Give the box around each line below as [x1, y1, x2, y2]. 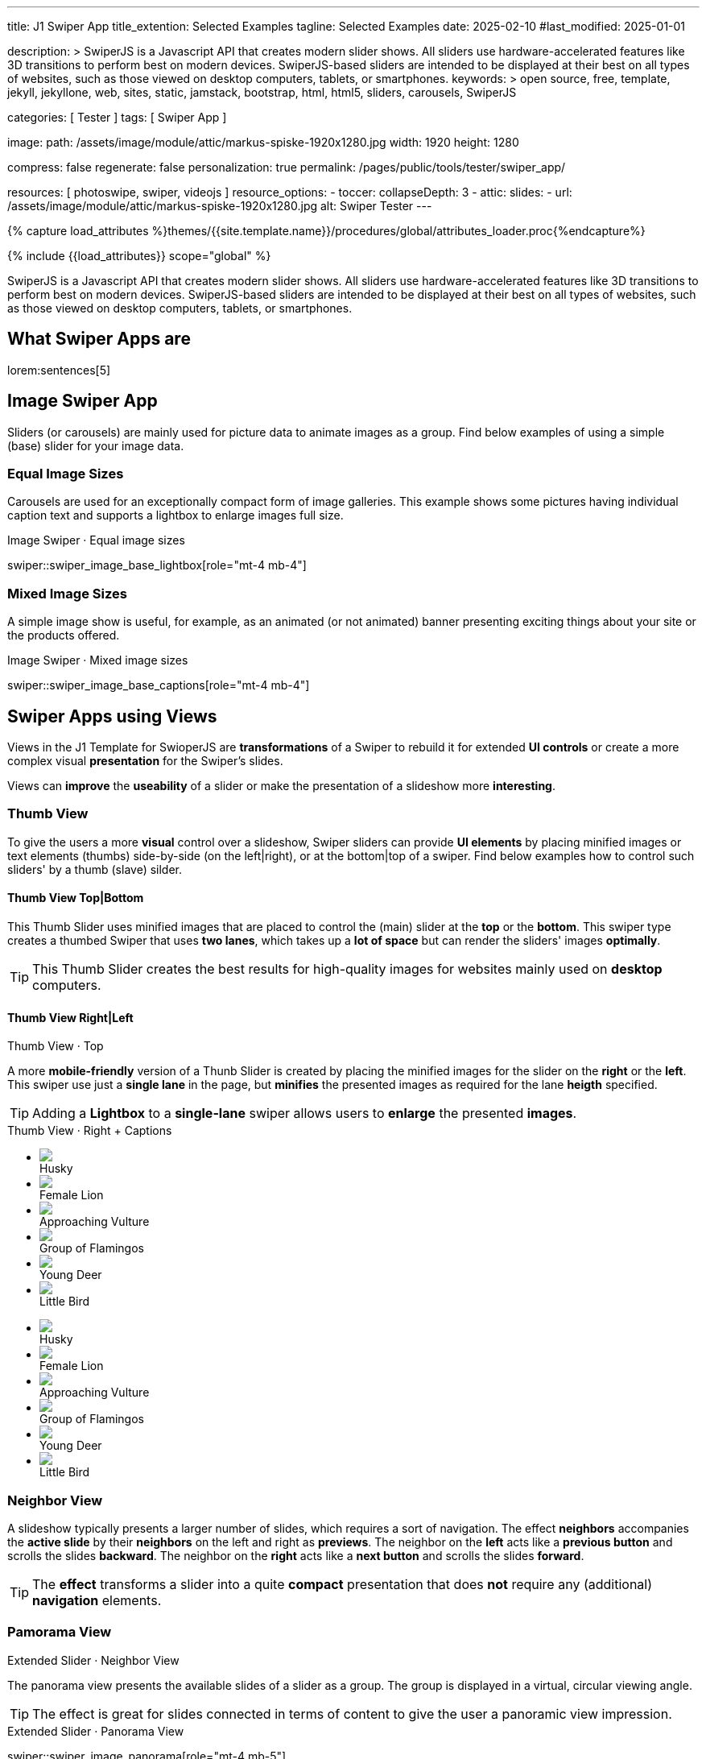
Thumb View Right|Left [7, 1010, 134, 1024]
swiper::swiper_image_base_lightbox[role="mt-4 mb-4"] [7, 558, 307, 573]
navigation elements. [32, 1591, 162, 1608]
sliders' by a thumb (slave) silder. [7, 862, 183, 876]
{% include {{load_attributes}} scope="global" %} [7, 249, 271, 263]
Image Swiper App [7, 391, 158, 412]
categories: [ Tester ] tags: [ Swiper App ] [7, 110, 227, 124]
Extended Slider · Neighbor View [7, 1653, 180, 1667]
